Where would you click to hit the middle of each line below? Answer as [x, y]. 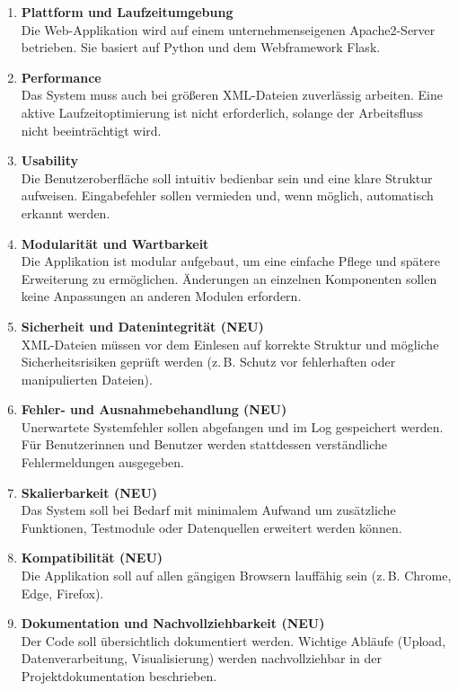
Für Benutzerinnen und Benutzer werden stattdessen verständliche [204, 444]
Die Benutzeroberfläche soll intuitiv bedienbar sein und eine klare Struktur [227, 177]
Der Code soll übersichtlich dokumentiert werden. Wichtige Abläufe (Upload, [233, 640]
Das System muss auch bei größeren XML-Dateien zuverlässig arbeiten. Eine [232, 95]
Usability [50, 160]
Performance [61, 77]
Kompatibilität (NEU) [92, 558]
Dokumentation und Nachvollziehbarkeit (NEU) [173, 623]
